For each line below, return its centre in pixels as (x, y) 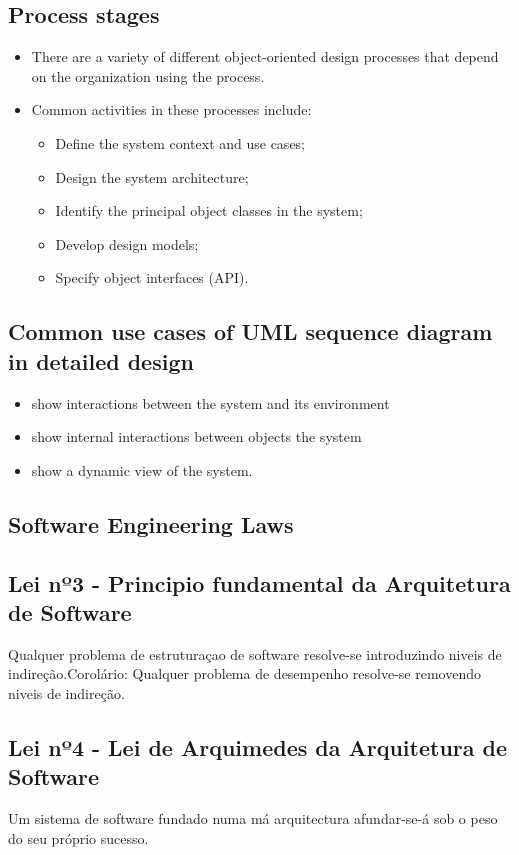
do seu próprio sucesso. (78, 837)
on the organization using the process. (148, 75)
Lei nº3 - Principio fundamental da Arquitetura (259, 582)
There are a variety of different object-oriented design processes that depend (265, 56)
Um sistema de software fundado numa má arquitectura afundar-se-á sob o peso (253, 818)
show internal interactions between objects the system (196, 436)
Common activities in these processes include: (171, 109)
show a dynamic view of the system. (142, 469)
